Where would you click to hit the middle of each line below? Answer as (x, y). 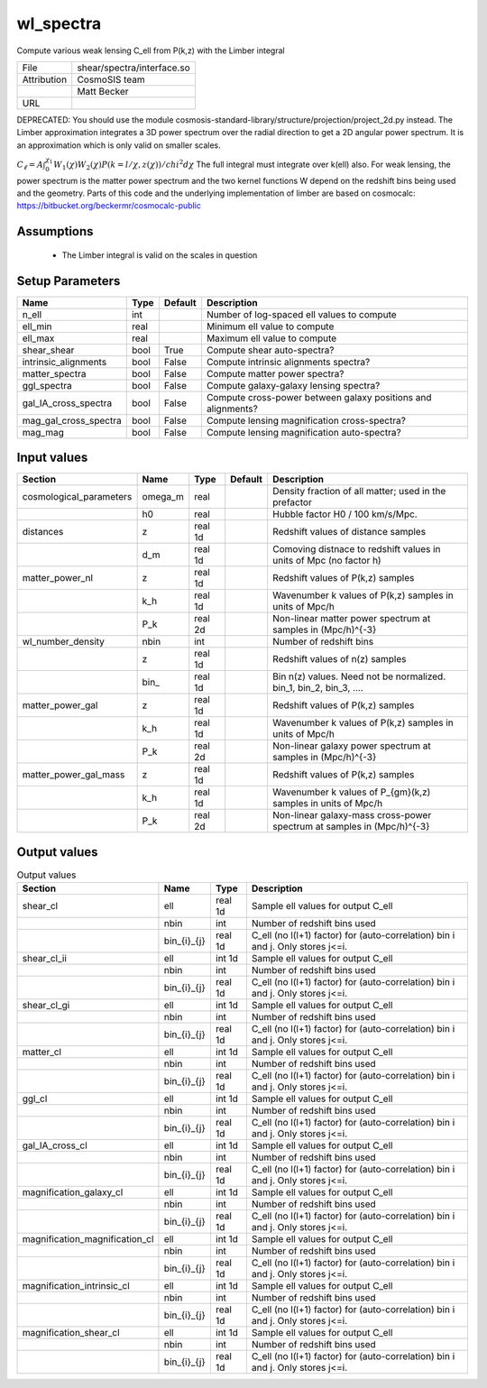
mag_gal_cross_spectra (72, 420)
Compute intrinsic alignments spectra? (288, 362)
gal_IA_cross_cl (55, 1145)
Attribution (45, 79)
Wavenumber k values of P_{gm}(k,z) (351, 792)
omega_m (163, 497)
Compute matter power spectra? (275, 373)
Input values (52, 458)
